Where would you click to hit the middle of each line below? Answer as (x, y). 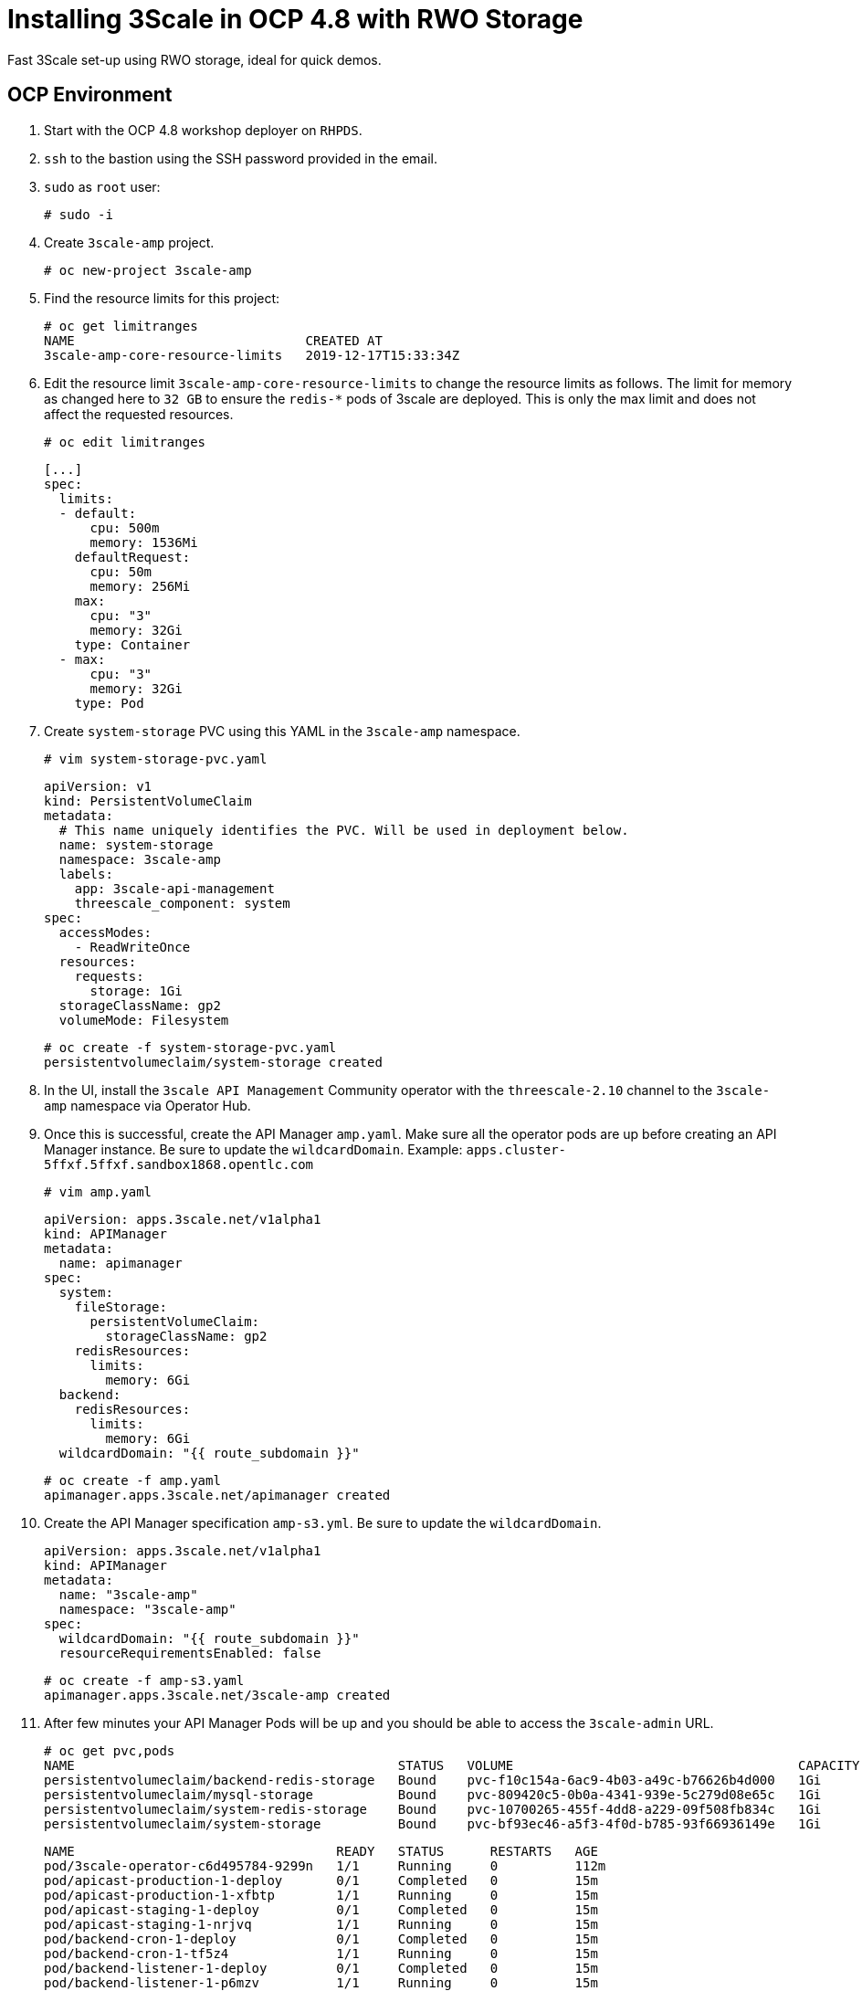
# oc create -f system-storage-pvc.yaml (190, 1047)
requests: (109, 976)
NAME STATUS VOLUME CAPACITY (452, 1765)
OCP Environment (90, 95)
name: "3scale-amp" (128, 1594)
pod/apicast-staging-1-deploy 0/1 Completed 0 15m (321, 1909)
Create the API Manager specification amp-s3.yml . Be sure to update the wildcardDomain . (323, 1522)
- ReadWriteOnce (132, 947)
